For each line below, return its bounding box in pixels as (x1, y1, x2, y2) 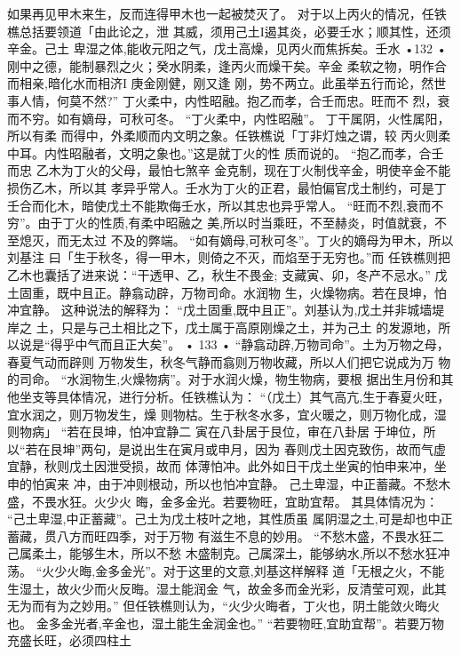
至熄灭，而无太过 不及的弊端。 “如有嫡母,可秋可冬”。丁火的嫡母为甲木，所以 (7, 230, 454, 249)
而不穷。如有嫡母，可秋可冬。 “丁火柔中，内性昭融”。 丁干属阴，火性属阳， (7, 108, 450, 127)
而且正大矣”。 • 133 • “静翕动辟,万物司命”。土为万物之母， (99, 335, 449, 354)
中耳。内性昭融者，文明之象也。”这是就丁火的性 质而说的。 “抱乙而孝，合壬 (7, 143, 444, 162)
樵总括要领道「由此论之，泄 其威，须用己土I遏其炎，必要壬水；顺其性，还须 (7, 21, 451, 40)
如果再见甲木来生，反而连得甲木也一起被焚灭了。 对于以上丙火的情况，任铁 (7, 4, 447, 22)
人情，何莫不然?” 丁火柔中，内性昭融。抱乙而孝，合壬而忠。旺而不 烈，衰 (19, 91, 450, 109)
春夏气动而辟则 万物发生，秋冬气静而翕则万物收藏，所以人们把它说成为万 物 (7, 352, 451, 371)
